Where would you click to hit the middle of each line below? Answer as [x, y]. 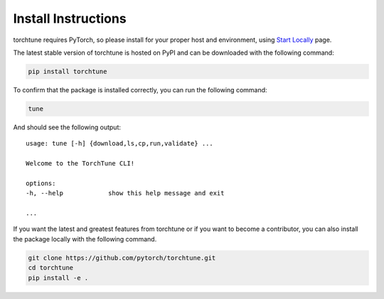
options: [41, 183]
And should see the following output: [67, 127]
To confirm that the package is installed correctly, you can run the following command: [140, 89]
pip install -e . [58, 278]
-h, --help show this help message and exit [125, 193]
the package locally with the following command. [85, 239]
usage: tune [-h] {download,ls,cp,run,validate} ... [119, 143]
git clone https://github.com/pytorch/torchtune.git [122, 258]
